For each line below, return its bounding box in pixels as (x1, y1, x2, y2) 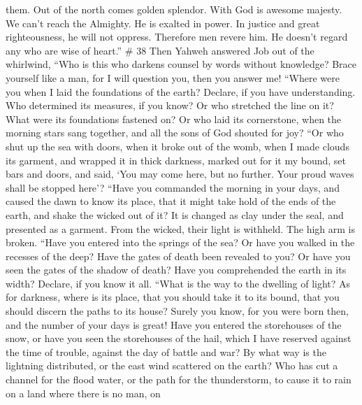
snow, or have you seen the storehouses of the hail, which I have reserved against (6, 331, 352, 346)
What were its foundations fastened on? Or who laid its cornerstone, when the (6, 111, 342, 126)
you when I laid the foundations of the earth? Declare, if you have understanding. (6, 84, 356, 99)
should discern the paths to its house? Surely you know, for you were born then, (6, 304, 349, 318)
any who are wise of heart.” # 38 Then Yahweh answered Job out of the (6, 43, 314, 57)
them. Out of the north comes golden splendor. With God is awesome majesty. (6, 2, 342, 16)
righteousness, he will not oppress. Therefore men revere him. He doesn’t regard (6, 29, 348, 44)
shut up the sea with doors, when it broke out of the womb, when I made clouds (6, 138, 349, 153)
